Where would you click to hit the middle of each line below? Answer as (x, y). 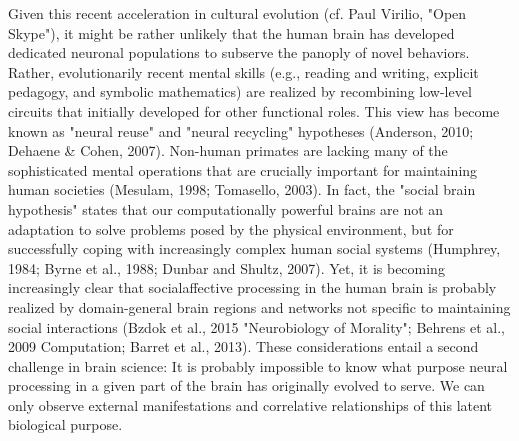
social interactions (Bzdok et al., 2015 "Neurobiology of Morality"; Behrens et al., (256, 326)
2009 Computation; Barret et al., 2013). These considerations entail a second (243, 346)
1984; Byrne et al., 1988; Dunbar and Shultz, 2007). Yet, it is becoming (226, 267)
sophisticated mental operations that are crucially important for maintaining (243, 169)
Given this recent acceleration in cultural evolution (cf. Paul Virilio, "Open (237, 13)
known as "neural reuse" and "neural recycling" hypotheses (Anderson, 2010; (241, 130)
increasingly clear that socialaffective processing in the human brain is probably (252, 287)
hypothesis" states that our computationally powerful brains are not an (226, 208)
